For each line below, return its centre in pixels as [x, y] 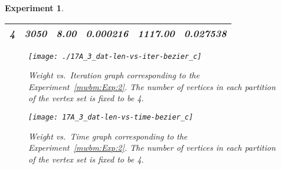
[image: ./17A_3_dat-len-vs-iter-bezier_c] [115, 56]
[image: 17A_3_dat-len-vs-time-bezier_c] [111, 117]
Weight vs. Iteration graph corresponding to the [114, 75]
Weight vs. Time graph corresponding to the [108, 136]
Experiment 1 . [34, 8]
